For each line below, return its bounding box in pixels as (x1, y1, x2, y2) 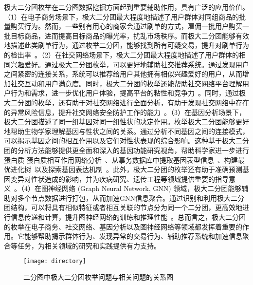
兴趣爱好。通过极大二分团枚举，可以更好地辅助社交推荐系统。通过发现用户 (10, 59, 249, 69)
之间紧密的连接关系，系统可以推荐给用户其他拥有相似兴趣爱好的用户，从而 (4, 69, 242, 79)
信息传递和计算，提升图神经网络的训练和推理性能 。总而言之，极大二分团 (10, 212, 246, 222)
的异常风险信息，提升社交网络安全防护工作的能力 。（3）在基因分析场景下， (4, 107, 246, 117)
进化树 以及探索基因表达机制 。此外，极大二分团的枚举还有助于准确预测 (10, 164, 242, 174)
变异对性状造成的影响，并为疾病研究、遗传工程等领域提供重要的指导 (10, 173, 229, 184)
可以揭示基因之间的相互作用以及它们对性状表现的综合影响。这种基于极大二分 (4, 135, 249, 146)
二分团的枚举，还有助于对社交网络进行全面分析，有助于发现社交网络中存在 (10, 97, 249, 107)
